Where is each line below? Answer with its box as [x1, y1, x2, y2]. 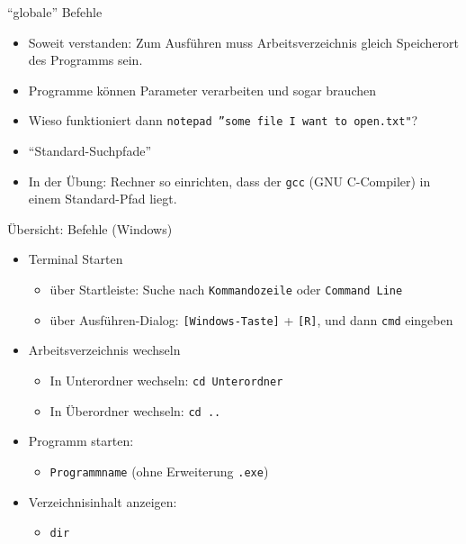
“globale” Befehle [7, 3, 103, 21]
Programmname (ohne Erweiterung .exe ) [49, 461, 269, 480]
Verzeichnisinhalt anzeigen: [28, 492, 177, 511]
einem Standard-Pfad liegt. [28, 189, 177, 208]
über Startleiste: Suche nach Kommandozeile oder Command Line [49, 280, 403, 299]
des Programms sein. [28, 50, 143, 69]
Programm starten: [28, 431, 134, 450]
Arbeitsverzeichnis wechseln [28, 340, 181, 359]
